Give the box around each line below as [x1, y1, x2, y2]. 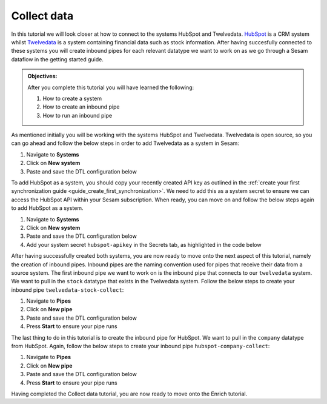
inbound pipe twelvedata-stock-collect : [11, 286, 124, 294]
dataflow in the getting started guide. [11, 55, 104, 63]
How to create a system [42, 95, 102, 102]
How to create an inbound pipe [42, 103, 120, 110]
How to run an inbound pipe [42, 112, 112, 119]
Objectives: [27, 73, 58, 80]
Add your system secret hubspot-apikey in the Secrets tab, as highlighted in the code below [26, 241, 262, 248]
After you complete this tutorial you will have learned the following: [27, 84, 194, 91]
